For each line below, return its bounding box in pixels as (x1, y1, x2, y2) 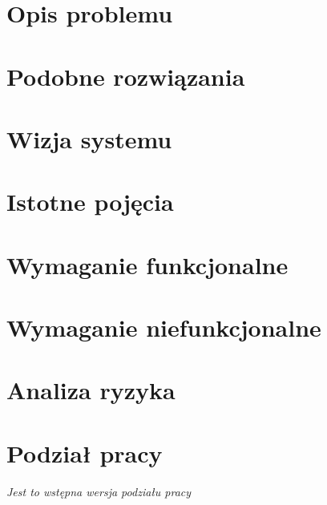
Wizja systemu (6, 122, 172, 155)
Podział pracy (6, 436, 163, 469)
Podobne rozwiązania (6, 59, 245, 92)
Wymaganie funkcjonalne (6, 248, 289, 281)
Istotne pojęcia (6, 185, 174, 218)
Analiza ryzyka (6, 374, 176, 406)
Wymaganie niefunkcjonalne (6, 311, 321, 344)
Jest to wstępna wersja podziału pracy (6, 483, 192, 499)
